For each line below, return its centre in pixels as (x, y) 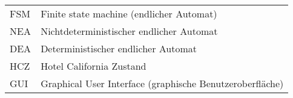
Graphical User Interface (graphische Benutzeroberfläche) (162, 83)
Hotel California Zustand (94, 66)
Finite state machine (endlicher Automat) (129, 14)
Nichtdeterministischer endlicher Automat (129, 31)
